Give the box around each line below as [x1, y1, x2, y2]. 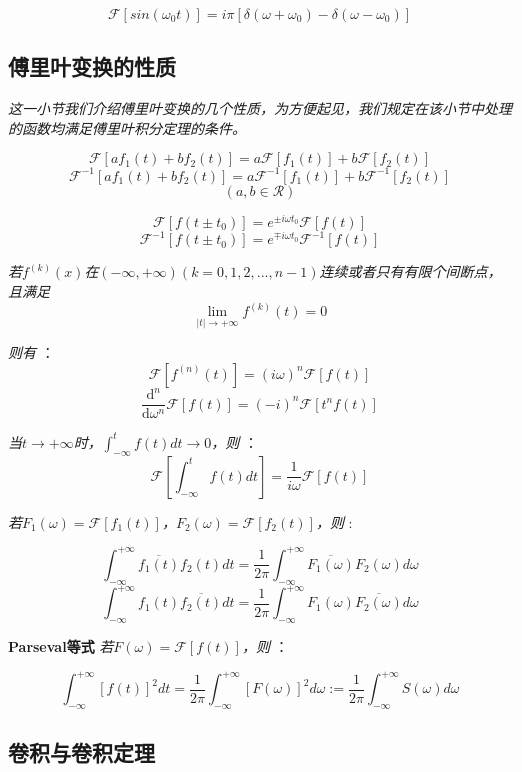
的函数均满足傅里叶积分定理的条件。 [8, 117, 246, 138]
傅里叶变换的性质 [8, 51, 176, 82]
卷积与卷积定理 [8, 737, 155, 768]
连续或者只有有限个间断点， [319, 261, 502, 282]
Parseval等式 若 [8, 635, 114, 656]
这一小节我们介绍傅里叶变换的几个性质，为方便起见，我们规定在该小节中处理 [8, 98, 512, 119]
